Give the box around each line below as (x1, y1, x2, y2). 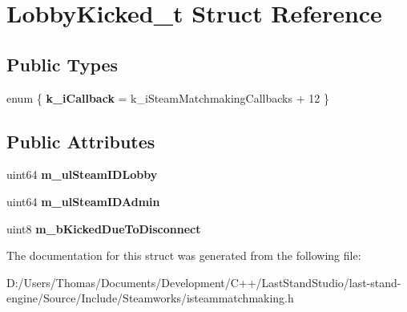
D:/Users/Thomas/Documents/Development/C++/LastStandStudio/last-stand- (6, 274, 401, 290)
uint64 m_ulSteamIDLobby (6, 166, 158, 183)
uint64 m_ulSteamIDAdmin (6, 192, 160, 209)
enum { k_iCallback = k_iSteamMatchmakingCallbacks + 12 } (6, 89, 329, 106)
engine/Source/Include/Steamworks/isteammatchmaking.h (6, 290, 294, 306)
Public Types (6, 51, 119, 76)
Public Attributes (6, 128, 155, 153)
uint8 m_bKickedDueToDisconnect (6, 220, 201, 237)
